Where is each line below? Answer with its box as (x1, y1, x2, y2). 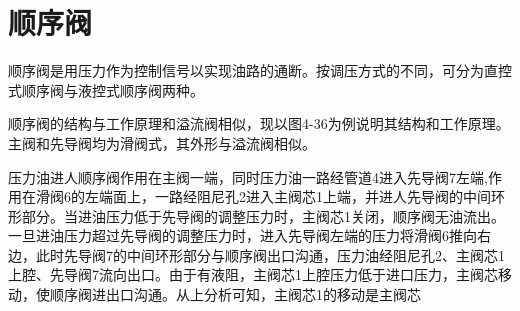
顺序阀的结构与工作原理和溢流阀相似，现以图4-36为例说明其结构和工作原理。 (8, 113, 510, 134)
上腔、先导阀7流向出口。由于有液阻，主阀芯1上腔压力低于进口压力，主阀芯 (8, 264, 498, 285)
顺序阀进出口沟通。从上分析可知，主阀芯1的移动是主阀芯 (49, 284, 421, 305)
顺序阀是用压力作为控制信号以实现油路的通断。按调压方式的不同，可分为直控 (8, 60, 512, 81)
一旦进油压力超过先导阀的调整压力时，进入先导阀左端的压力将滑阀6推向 (8, 225, 477, 246)
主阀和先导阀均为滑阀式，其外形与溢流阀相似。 (8, 132, 316, 153)
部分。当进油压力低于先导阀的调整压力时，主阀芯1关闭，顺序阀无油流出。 (21, 205, 505, 226)
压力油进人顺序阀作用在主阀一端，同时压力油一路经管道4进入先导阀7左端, (8, 166, 488, 187)
